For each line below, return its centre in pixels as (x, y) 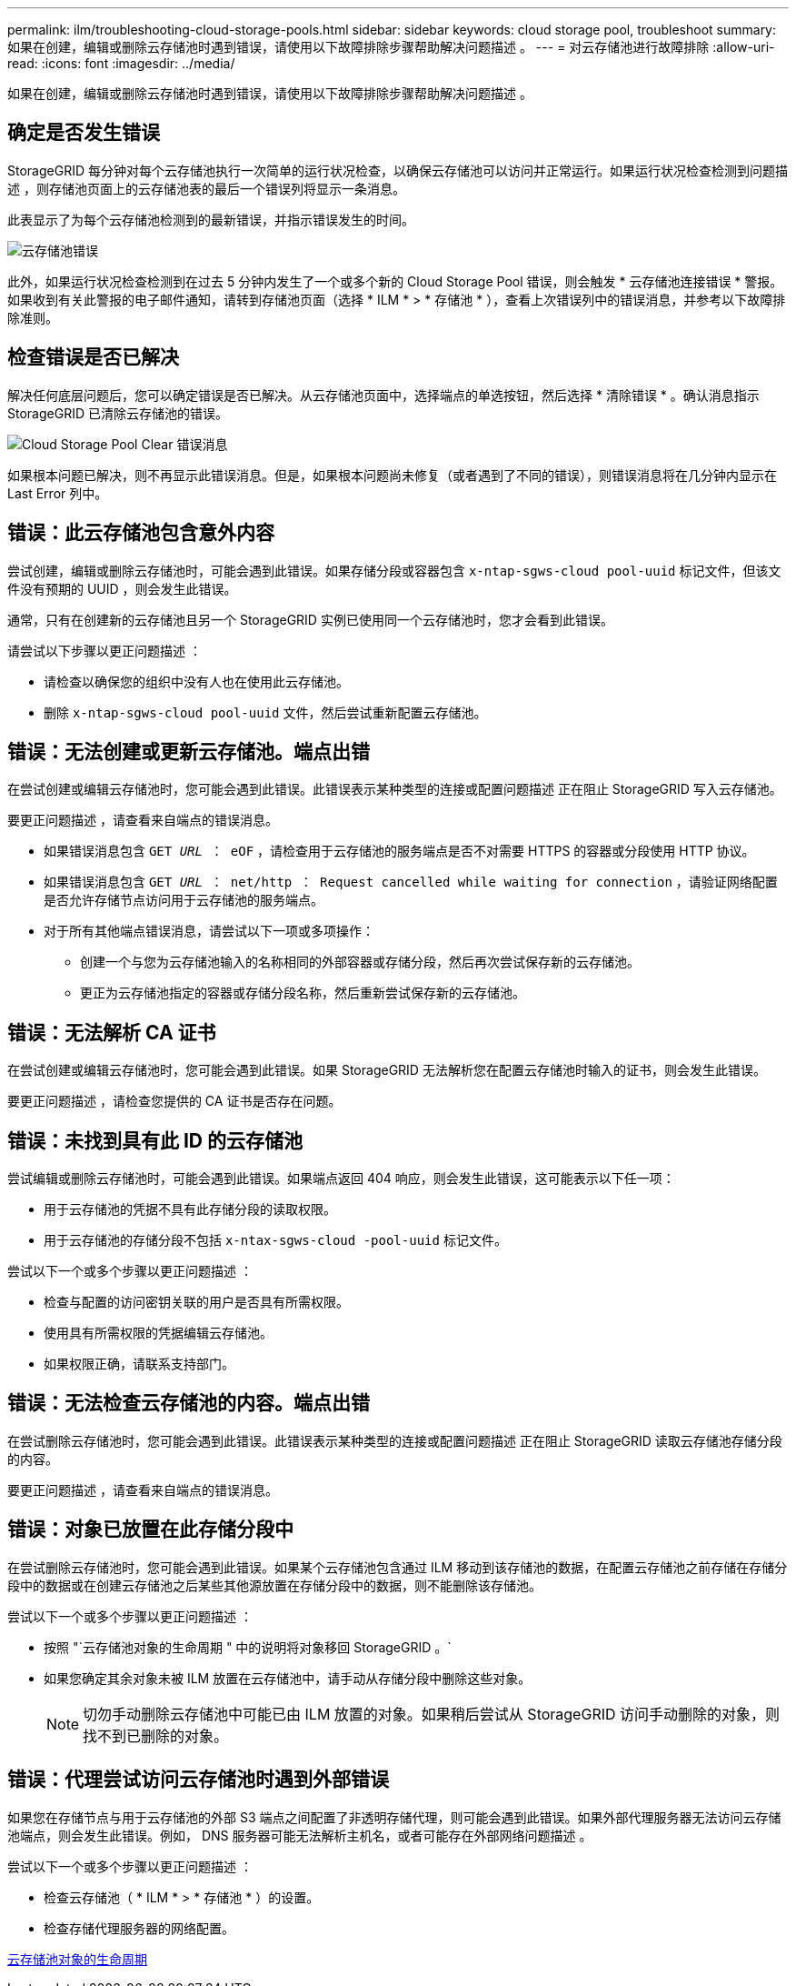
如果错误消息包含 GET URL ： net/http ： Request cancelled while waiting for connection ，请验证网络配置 (411, 882)
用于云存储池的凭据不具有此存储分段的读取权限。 (190, 1209)
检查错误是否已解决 (93, 357)
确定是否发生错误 (84, 133)
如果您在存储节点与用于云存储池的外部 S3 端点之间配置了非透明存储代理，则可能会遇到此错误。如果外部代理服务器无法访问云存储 (394, 1817)
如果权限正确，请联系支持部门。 (139, 1364)
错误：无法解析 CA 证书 (112, 1032)
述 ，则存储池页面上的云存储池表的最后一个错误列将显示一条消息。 (206, 188)
